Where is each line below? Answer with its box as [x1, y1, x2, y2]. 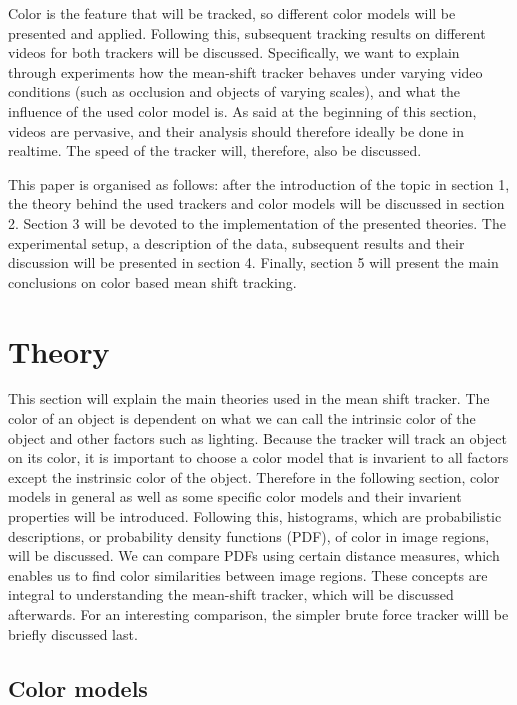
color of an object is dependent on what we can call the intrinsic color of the [8, 408, 476, 429]
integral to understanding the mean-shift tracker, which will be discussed [8, 584, 454, 605]
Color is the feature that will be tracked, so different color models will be [8, 3, 456, 23]
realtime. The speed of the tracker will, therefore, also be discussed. [8, 140, 422, 161]
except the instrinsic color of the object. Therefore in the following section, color [8, 466, 500, 487]
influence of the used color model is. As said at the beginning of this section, [8, 100, 477, 121]
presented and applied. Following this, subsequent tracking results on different [8, 22, 486, 43]
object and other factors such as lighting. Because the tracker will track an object [8, 427, 507, 448]
